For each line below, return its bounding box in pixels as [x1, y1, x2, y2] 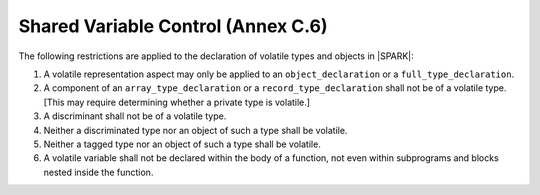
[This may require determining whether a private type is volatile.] [43, 96, 310, 108]
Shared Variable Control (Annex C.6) [18, 15, 329, 37]
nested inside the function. [43, 166, 154, 178]
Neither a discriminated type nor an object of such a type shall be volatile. [43, 124, 348, 136]
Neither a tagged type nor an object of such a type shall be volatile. [43, 138, 322, 150]
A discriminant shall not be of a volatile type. [43, 110, 227, 122]
